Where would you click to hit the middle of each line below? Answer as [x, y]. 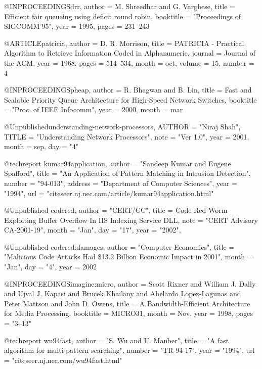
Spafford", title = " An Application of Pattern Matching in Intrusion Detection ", [127, 173]
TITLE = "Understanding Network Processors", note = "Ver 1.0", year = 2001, [127, 136]
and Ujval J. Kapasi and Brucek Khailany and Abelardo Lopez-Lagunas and [123, 293]
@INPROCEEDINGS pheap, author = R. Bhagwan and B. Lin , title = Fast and [128, 90]
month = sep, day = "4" [41, 146]
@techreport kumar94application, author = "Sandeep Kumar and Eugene [118, 163]
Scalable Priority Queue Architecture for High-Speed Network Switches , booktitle [130, 99]
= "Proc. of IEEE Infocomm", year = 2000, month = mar [94, 109]
